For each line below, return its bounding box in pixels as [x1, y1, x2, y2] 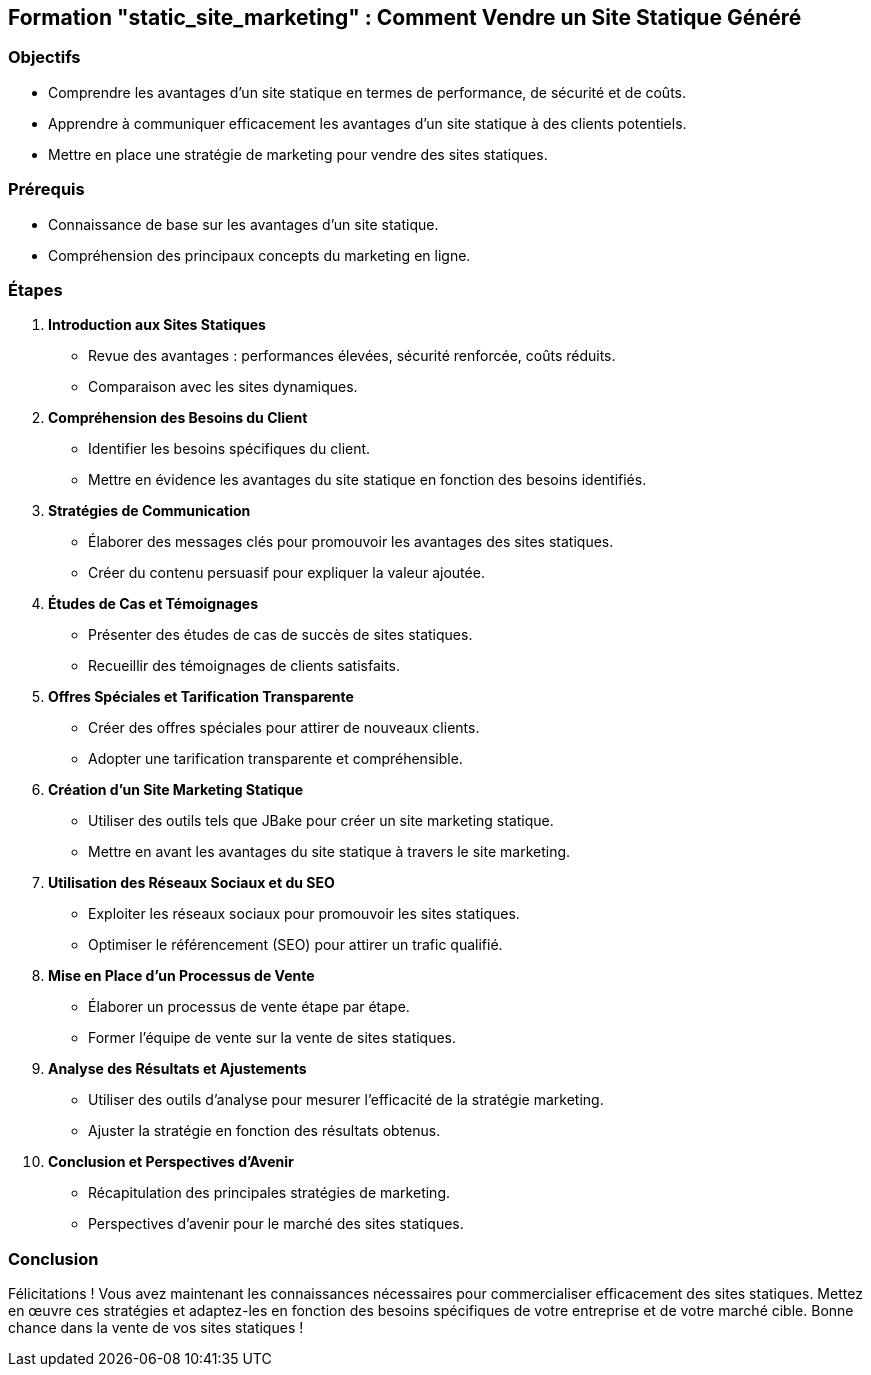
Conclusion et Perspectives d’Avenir [48, 1153, 294, 1171]
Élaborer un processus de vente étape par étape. [88, 998, 410, 1016]
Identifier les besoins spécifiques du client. [88, 440, 371, 458]
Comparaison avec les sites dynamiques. [88, 378, 358, 396]
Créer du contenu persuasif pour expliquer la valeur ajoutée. [88, 564, 485, 582]
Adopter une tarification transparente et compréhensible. [88, 750, 463, 768]
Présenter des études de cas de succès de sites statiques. [88, 626, 473, 644]
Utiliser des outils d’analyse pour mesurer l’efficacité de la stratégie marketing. [88, 1091, 604, 1109]
